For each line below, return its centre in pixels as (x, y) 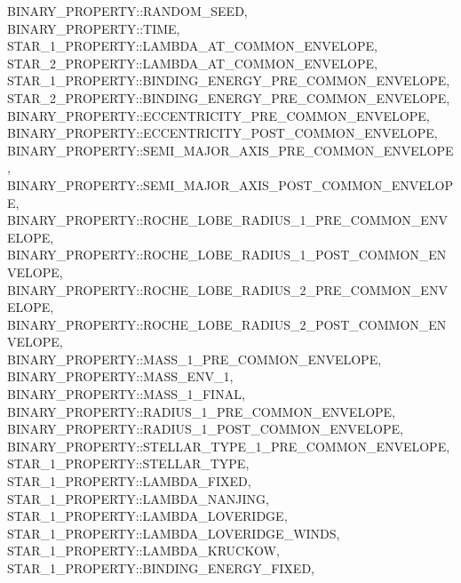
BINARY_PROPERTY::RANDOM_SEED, (127, 11)
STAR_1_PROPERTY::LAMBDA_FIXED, (129, 481)
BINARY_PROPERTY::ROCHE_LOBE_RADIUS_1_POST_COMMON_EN (227, 255)
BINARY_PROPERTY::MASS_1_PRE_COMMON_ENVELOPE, (195, 359)
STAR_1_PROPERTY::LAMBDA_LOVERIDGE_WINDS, (174, 533)
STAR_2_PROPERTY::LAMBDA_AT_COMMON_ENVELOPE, (192, 63)
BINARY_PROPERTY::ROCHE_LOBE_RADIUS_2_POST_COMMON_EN (227, 324)
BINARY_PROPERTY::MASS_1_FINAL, (126, 394)
